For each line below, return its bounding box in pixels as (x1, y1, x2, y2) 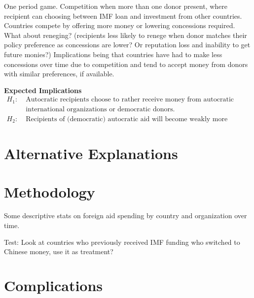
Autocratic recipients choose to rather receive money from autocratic (26, 96, 234, 103)
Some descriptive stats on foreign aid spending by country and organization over (4, 210, 247, 221)
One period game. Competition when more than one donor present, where (4, 1, 227, 11)
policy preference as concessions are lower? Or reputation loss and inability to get (4, 39, 251, 50)
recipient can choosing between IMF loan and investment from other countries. (4, 10, 242, 21)
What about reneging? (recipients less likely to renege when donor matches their (4, 30, 247, 40)
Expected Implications (4, 85, 82, 95)
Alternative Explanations (4, 143, 178, 164)
